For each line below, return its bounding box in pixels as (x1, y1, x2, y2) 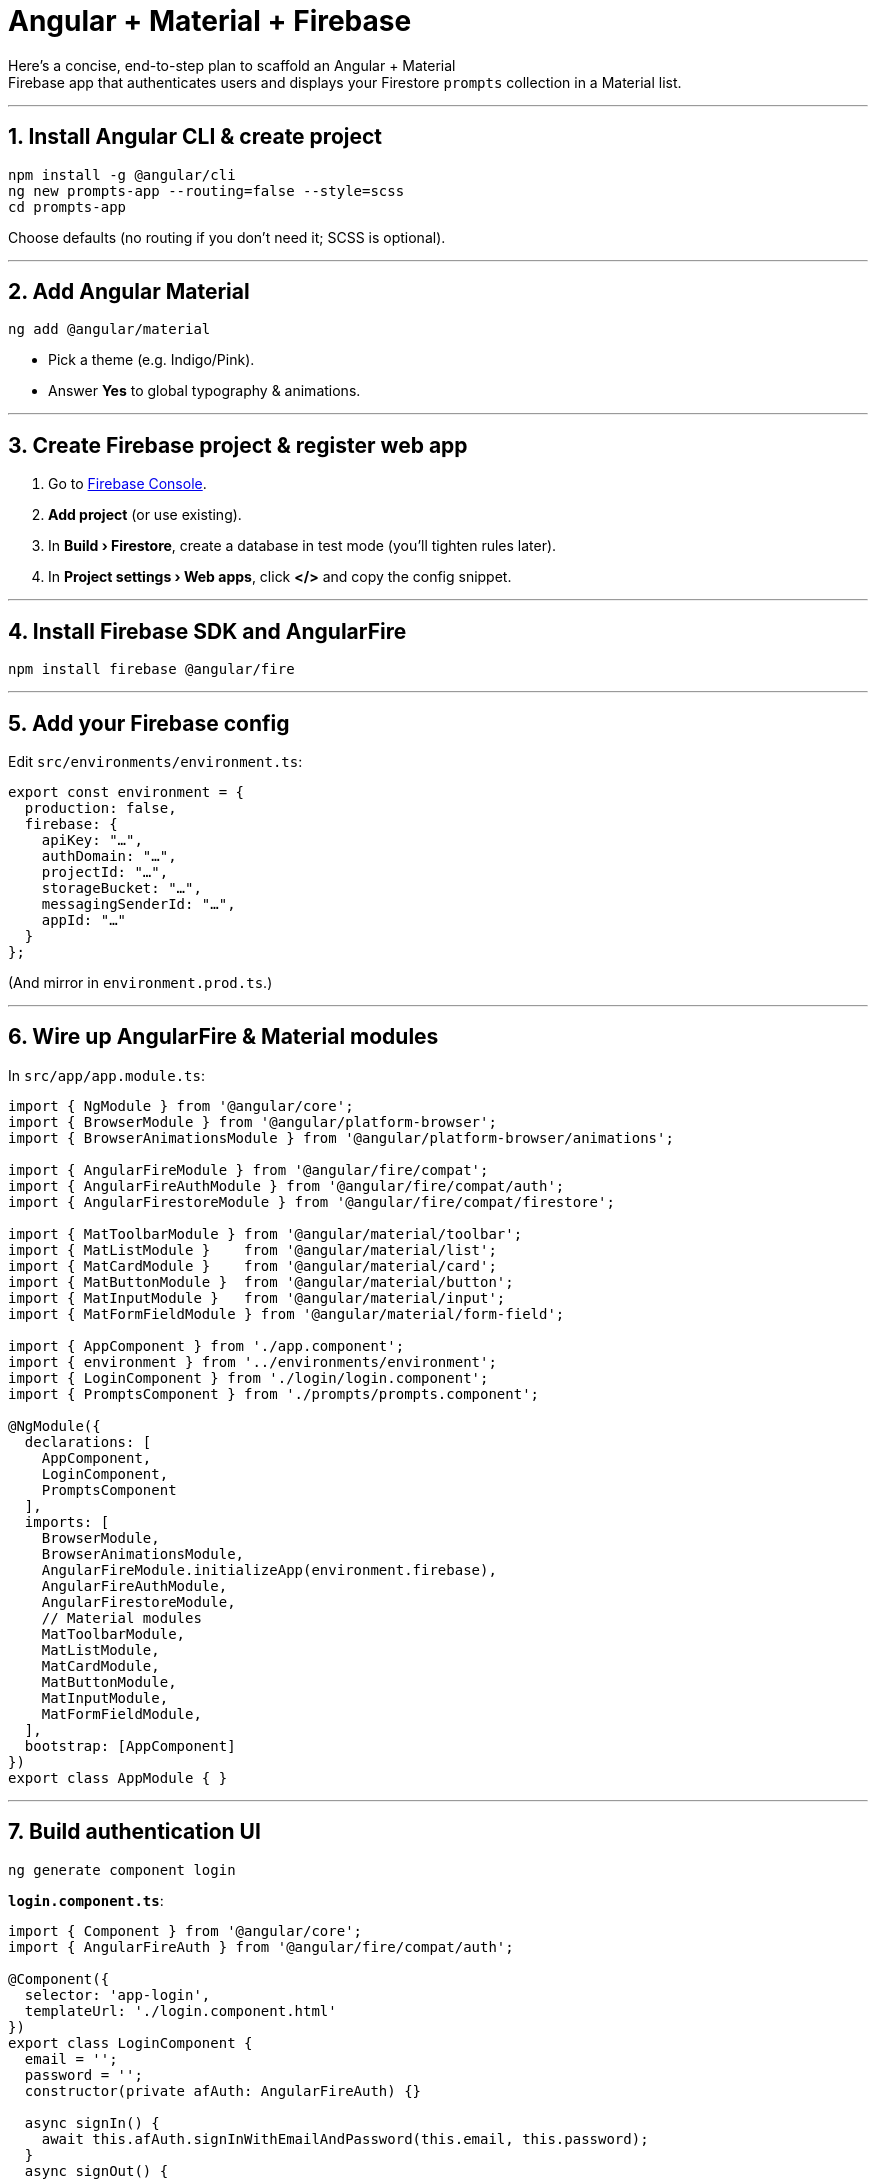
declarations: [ (24, 1433, 152, 1450)
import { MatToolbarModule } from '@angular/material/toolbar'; (8, 1225, 523, 1242)
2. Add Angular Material (8, 279, 250, 305)
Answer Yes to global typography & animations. (48, 382, 361, 400)
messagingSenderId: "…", (41, 895, 236, 912)
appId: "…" (41, 911, 127, 928)
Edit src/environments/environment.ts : (8, 752, 303, 770)
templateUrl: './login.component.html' (24, 2002, 337, 2019)
